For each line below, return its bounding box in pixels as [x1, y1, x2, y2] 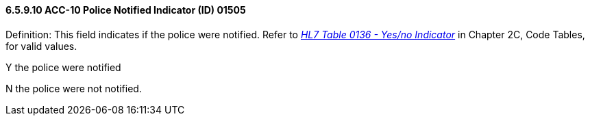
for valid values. [5, 40, 77, 52]
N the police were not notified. [5, 82, 142, 94]
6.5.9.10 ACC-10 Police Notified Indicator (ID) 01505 [5, 4, 246, 16]
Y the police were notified [5, 61, 121, 73]
